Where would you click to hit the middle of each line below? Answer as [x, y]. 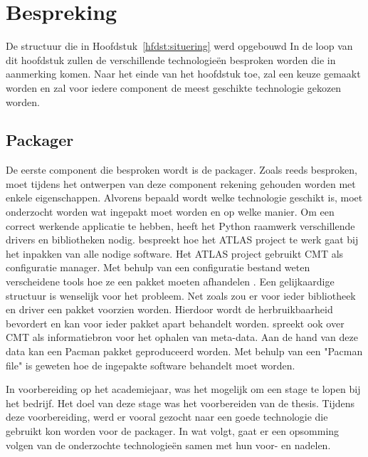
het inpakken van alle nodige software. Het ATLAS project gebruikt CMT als [175, 253]
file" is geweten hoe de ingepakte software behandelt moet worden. [151, 365]
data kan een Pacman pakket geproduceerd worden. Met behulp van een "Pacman [184, 351]
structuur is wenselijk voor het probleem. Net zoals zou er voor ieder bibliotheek [181, 295]
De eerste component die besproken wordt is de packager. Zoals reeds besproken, [182, 170]
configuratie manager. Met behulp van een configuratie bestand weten [158, 267]
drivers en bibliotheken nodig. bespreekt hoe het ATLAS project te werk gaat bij [182, 240]
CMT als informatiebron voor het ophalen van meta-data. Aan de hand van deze [182, 337]
